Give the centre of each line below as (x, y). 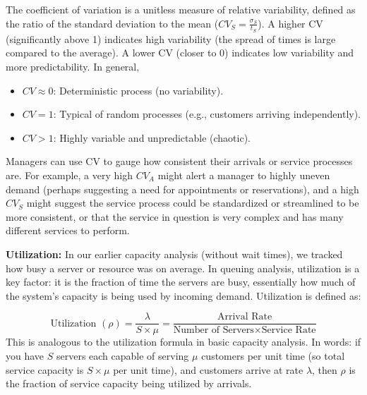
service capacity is (45, 369)
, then (325, 369)
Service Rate (289, 330)
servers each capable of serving (122, 355)
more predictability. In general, (73, 67)
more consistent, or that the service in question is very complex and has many (175, 216)
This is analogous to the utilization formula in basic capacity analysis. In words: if (183, 342)
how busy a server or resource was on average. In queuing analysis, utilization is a (183, 268)
